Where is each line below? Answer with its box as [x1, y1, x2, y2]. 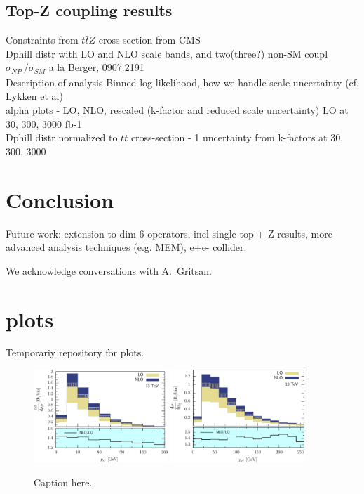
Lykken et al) [6, 89, 63, 103]
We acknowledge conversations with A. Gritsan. [6, 263, 213, 278]
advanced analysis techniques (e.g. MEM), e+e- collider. [6, 240, 247, 254]
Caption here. [34, 474, 93, 489]
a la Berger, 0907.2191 [48, 60, 144, 74]
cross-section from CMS [98, 32, 201, 47]
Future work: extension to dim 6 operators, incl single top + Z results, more [6, 226, 332, 240]
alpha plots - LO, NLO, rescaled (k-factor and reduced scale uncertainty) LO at [6, 103, 349, 117]
